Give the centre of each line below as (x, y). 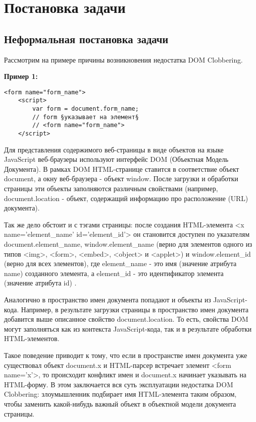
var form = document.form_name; (86, 109)
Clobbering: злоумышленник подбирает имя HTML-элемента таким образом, (120, 394)
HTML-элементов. (32, 338)
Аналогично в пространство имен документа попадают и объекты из (107, 300)
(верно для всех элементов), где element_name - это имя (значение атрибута (120, 263)
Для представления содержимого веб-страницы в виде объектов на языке (114, 149)
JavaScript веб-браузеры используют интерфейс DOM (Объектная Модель (116, 159)
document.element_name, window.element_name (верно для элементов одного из (128, 244)
